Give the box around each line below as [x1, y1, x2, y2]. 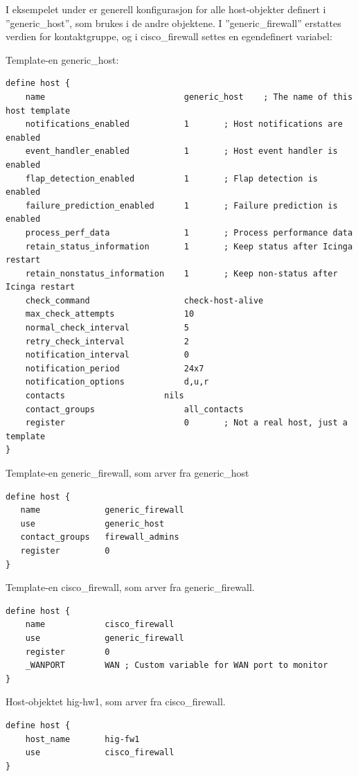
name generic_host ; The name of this [25, 91, 353, 102]
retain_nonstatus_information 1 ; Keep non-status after [25, 268, 338, 279]
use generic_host [20, 518, 165, 529]
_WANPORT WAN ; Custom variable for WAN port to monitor [25, 660, 328, 671]
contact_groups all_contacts [25, 404, 244, 414]
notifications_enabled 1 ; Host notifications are [25, 119, 343, 130]
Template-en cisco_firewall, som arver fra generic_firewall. [6, 580, 255, 594]
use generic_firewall [25, 633, 184, 643]
